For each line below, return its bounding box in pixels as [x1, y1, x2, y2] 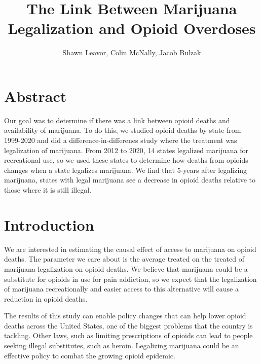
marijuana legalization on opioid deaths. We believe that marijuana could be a [4, 263, 248, 274]
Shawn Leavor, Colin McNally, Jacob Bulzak [62, 47, 201, 58]
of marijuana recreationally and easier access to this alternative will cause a [4, 283, 239, 294]
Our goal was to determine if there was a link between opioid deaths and [4, 115, 230, 125]
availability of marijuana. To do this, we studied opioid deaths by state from [4, 125, 241, 135]
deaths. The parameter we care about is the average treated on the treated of [4, 253, 244, 264]
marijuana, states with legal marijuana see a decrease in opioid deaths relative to [4, 174, 255, 185]
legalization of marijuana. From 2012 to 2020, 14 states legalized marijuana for [4, 144, 248, 155]
